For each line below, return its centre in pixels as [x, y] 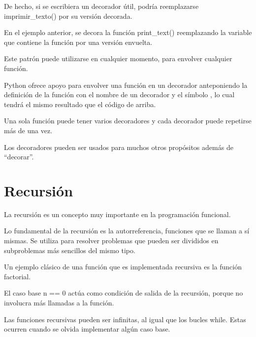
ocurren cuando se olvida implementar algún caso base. [87, 329]
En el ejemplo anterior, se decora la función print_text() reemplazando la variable [128, 32]
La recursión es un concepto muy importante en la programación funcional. [117, 214]
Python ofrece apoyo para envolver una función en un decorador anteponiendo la [126, 85]
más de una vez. [28, 130]
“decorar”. [19, 157]
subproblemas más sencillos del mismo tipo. [70, 250]
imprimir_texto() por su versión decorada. [68, 16]
